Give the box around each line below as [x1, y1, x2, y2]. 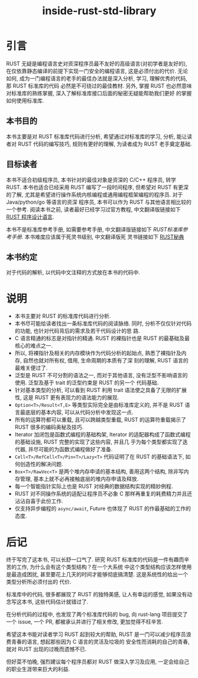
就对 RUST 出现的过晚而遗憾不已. [6, 645, 87, 653]
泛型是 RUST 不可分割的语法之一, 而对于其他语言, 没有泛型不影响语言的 [14, 372, 188, 379]
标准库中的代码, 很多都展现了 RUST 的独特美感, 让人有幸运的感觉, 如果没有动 [6, 591, 193, 598]
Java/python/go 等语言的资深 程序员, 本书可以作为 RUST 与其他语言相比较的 [6, 198, 192, 205]
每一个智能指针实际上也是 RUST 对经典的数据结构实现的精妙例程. [14, 483, 173, 490]
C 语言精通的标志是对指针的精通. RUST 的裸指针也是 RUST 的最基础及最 [14, 335, 190, 342]
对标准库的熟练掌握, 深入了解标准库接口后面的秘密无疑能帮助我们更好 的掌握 [6, 89, 192, 97]
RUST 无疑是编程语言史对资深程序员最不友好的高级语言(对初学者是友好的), [6, 60, 187, 67]
